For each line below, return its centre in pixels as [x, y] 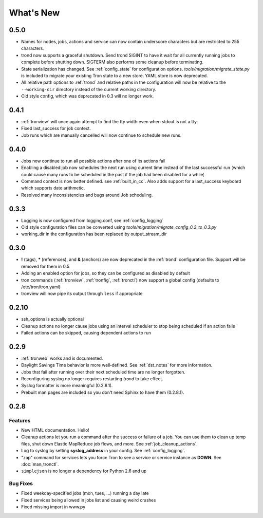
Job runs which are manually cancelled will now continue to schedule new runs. [101, 135]
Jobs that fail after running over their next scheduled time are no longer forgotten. [103, 372]
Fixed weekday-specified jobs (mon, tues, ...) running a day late [85, 493]
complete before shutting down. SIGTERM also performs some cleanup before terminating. [112, 62]
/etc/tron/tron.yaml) [41, 287]
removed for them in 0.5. [46, 266]
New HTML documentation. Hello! [55, 430]
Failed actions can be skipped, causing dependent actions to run [86, 333]
